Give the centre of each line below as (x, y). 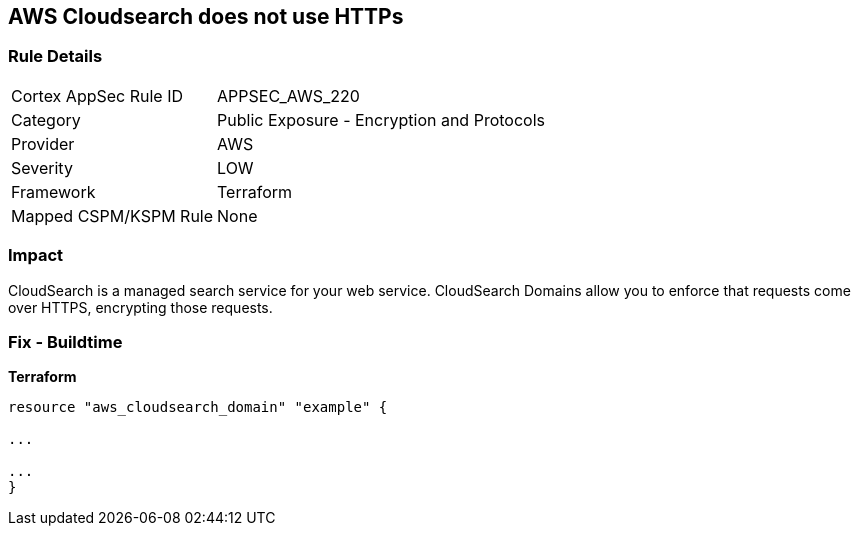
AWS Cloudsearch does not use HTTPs (206, 16)
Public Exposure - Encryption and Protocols (381, 119)
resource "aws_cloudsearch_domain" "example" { (198, 407)
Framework (53, 191)
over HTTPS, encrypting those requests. (140, 307)
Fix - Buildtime (65, 341)
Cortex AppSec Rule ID (97, 95)
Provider (43, 143)
